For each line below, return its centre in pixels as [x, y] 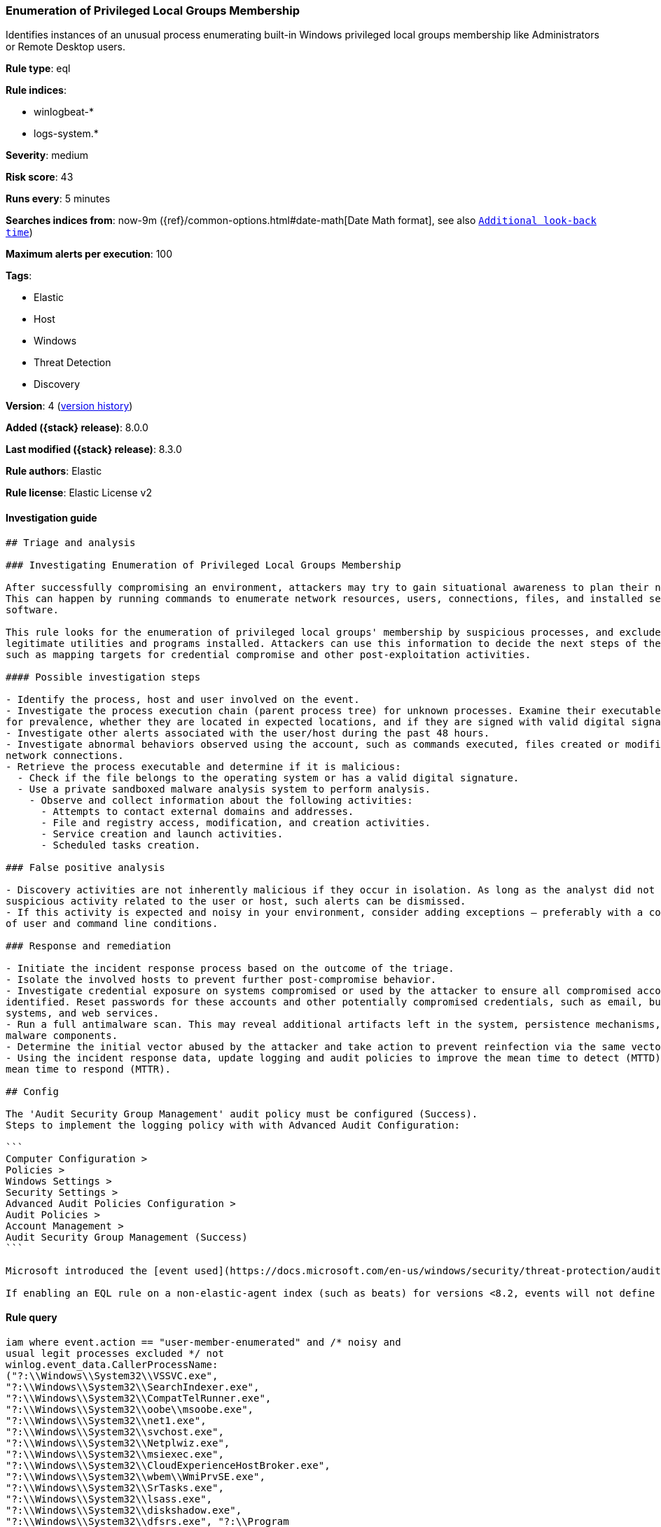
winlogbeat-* [64, 112]
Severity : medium [47, 155]
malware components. [62, 1035]
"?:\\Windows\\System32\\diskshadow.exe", [124, 1510]
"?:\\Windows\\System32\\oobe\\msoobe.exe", [130, 1409]
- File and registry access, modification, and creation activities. [236, 822]
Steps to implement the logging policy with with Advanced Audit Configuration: [233, 1125]
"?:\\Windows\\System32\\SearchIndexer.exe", [133, 1387]
